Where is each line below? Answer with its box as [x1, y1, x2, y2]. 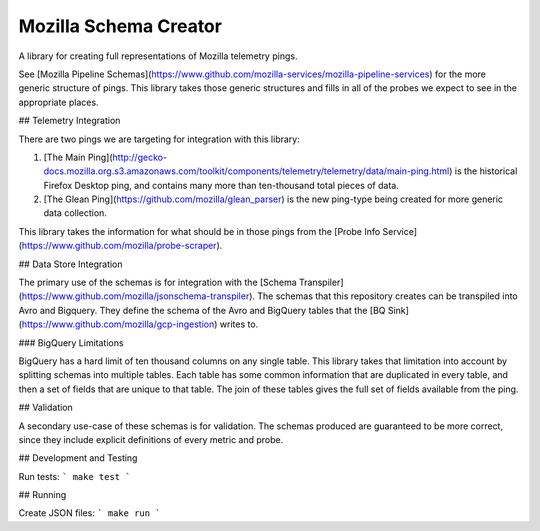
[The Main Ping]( [43, 151, 114, 163]
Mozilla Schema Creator [18, 15, 222, 37]
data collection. [43, 207, 107, 219]
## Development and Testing [18, 452, 138, 464]
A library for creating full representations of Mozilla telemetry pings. [18, 50, 298, 62]
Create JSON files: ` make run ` [18, 507, 161, 519]
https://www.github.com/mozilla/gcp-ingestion [21, 318, 215, 330]
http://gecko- [112, 151, 168, 163]
